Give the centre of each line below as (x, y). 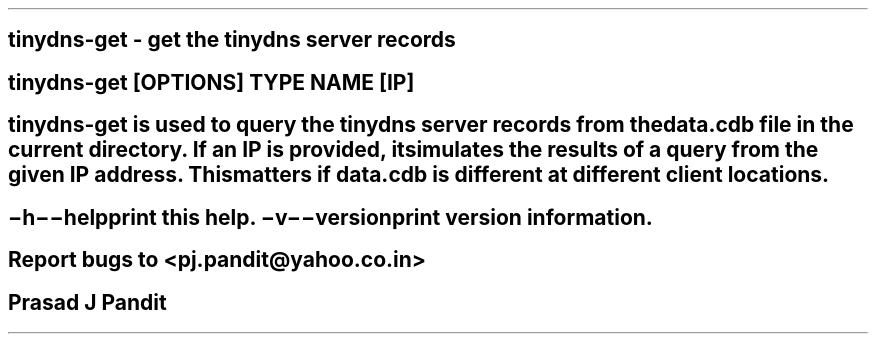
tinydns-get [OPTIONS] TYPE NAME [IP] (211, 82)
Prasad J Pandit (87, 302)
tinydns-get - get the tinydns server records (232, 40)
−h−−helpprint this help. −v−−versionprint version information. (330, 217)
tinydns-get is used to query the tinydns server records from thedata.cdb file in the (431, 125)
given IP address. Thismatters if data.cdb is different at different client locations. (419, 175)
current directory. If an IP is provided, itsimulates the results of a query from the (413, 150)
